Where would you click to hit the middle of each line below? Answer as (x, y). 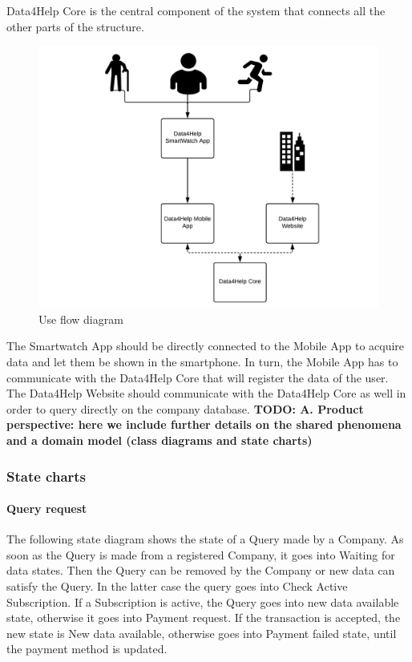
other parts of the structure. (75, 26)
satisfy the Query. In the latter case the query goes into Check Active (177, 586)
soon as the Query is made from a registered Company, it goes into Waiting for (201, 554)
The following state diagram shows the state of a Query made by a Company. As (205, 539)
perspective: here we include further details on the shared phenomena (204, 424)
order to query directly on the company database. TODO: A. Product (185, 408)
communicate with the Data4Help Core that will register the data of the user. (198, 377)
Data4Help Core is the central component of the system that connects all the (196, 10)
